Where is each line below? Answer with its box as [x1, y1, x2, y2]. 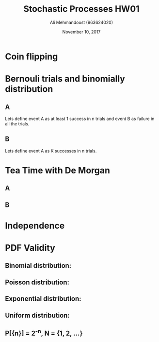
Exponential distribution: [5, 295, 81, 303]
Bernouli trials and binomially [5, 73, 125, 85]
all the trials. [5, 120, 30, 127]
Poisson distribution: [5, 278, 69, 286]
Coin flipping [5, 51, 58, 62]
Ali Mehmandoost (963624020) [50, 19, 113, 25]
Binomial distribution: [5, 261, 72, 270]
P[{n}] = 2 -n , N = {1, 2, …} [5, 328, 83, 338]
